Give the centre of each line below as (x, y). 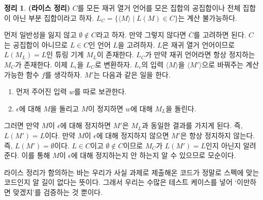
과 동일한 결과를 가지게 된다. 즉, (192, 125)
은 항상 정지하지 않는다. (218, 135)
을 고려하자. (137, 44)
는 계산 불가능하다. (207, 17)
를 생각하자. (63, 74)
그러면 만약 (22, 125)
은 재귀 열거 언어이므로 (199, 44)
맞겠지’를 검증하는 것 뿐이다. (58, 192)
